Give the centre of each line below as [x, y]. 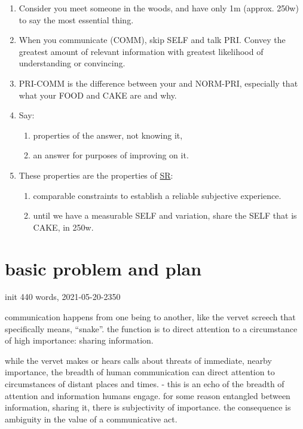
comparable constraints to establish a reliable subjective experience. [157, 195]
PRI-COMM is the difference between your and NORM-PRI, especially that [158, 83]
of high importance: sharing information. [79, 340]
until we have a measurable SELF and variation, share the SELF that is [165, 215]
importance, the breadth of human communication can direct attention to [140, 372]
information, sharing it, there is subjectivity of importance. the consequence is [148, 407]
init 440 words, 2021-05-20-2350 [63, 297]
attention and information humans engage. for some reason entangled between [148, 395]
